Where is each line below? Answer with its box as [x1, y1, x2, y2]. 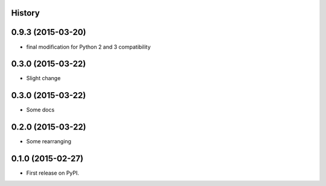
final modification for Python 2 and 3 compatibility [26, 43, 151, 51]
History [11, 8, 40, 18]
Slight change [26, 75, 61, 82]
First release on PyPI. [26, 169, 80, 177]
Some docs [26, 106, 55, 114]
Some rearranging [26, 138, 72, 145]
